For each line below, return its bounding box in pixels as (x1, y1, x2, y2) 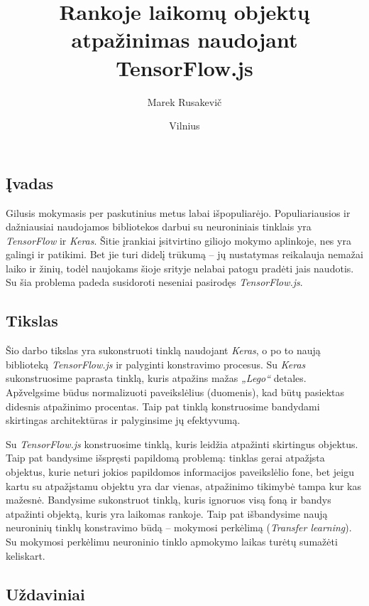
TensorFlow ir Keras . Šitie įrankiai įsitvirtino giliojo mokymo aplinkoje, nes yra (6, 233, 351, 248)
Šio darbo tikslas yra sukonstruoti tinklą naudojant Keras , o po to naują (6, 343, 321, 358)
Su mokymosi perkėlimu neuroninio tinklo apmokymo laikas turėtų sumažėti (6, 533, 338, 548)
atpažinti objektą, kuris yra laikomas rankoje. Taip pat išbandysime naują (6, 506, 328, 521)
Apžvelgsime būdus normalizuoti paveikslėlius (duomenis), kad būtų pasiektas (6, 385, 344, 400)
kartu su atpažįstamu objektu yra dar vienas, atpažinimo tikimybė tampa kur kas (6, 478, 362, 493)
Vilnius (169, 118, 200, 133)
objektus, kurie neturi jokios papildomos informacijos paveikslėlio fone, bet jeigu (6, 464, 354, 479)
